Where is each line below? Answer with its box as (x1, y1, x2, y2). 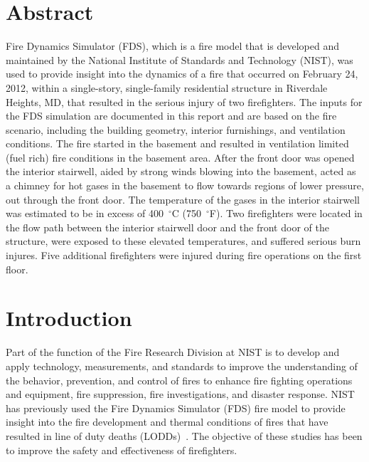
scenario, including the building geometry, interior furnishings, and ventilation (6, 122, 346, 137)
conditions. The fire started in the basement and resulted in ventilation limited (6, 136, 349, 151)
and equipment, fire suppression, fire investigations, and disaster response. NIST (6, 387, 355, 401)
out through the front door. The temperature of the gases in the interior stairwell (6, 191, 360, 206)
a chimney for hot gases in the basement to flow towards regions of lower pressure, (6, 178, 364, 193)
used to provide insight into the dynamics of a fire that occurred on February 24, (6, 66, 358, 81)
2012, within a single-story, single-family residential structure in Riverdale (6, 80, 328, 95)
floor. (6, 261, 28, 276)
